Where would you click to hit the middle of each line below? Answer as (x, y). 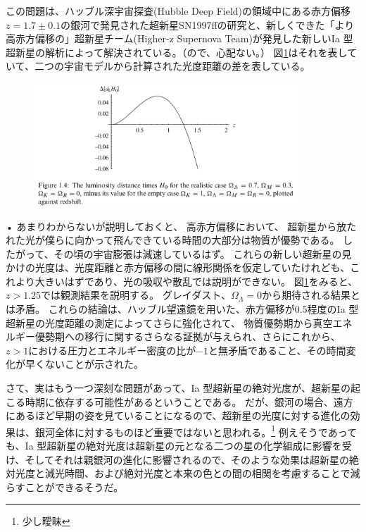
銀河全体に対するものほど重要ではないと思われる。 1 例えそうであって (196, 431)
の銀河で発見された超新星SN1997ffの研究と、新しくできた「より (208, 24)
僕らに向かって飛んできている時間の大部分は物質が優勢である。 (192, 240)
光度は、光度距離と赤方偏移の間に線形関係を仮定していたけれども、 (193, 267)
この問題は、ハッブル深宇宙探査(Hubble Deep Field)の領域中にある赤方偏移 (178, 11)
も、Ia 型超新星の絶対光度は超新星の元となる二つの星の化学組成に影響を (174, 446)
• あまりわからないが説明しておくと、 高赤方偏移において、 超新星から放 (176, 226)
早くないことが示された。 (84, 364)
